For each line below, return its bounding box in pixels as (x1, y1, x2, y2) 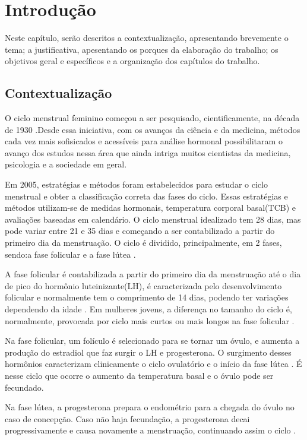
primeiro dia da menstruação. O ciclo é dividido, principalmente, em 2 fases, (5, 236, 282, 249)
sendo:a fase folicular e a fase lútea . (5, 248, 136, 260)
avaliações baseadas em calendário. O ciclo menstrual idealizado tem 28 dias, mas (5, 213, 301, 225)
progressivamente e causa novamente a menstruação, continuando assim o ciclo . (5, 424, 296, 436)
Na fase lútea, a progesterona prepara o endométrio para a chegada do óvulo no (5, 401, 295, 413)
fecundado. (5, 381, 44, 393)
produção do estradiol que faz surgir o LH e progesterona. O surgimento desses (5, 346, 292, 358)
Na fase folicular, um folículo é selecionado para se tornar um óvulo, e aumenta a (5, 334, 300, 347)
